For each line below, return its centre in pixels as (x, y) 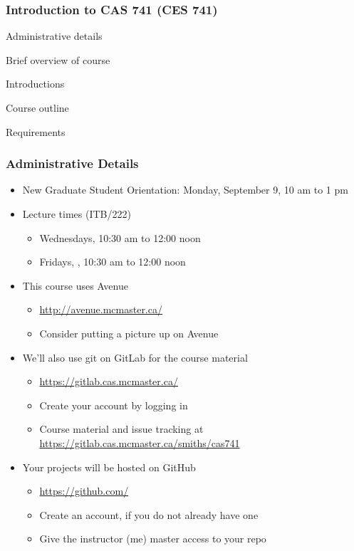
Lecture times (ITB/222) (77, 214)
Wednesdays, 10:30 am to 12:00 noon (120, 237)
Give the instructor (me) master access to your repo (153, 539)
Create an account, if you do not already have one (149, 514)
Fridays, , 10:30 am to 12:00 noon (113, 262)
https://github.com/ (84, 491)
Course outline (37, 107)
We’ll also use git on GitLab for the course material (135, 357)
